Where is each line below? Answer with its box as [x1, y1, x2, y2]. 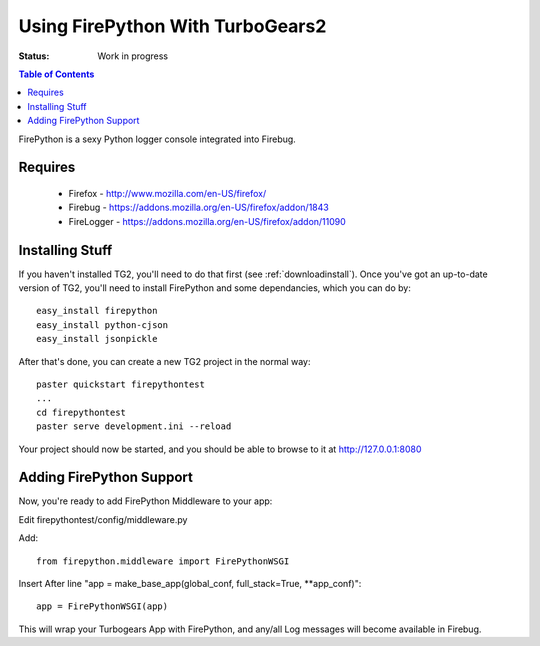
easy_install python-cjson [36, 319, 169, 330]
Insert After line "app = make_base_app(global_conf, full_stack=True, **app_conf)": [18, 577, 362, 589]
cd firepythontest [36, 406, 127, 418]
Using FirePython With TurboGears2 [18, 15, 327, 37]
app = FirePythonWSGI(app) [36, 601, 169, 612]
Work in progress [97, 50, 169, 62]
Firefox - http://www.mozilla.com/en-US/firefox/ [68, 187, 267, 199]
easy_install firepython [36, 305, 158, 317]
